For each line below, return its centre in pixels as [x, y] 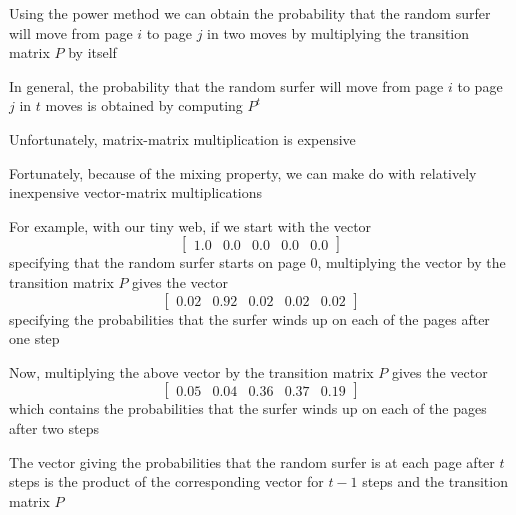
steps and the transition [435, 481]
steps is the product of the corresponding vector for [166, 481]
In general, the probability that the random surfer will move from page [226, 85]
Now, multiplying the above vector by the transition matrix [191, 371]
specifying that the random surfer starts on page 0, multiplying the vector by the [257, 262]
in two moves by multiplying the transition [338, 32]
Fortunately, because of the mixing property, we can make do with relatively [243, 172]
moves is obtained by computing [144, 105]
